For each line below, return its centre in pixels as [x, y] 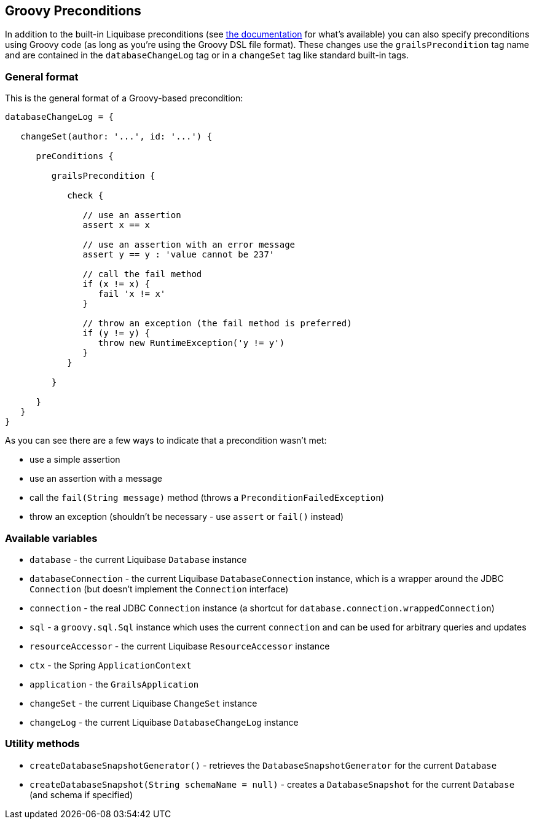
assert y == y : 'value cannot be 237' [179, 255]
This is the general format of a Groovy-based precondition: [124, 98]
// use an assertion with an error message [189, 245]
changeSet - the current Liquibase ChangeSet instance [143, 703]
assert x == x [116, 225]
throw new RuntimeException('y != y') [191, 343]
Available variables [51, 538]
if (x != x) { [116, 284]
